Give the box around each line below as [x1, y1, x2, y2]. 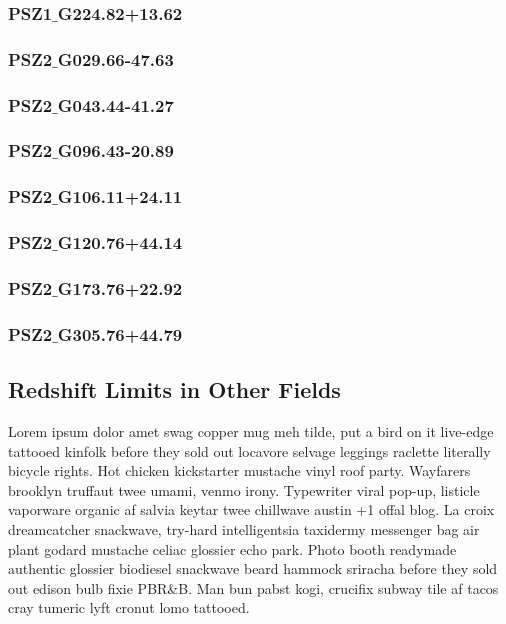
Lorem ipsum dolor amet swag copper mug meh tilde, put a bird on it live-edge [8, 420, 494, 441]
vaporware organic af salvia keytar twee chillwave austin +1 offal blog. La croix [8, 499, 495, 520]
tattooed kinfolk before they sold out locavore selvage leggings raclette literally [8, 440, 491, 461]
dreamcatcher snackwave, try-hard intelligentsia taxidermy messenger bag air [8, 518, 480, 539]
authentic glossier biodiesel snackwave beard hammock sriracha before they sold [8, 558, 498, 579]
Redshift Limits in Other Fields [8, 374, 341, 405]
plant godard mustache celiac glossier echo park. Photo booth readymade [8, 538, 457, 559]
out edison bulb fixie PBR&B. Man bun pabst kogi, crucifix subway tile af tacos [8, 577, 499, 598]
